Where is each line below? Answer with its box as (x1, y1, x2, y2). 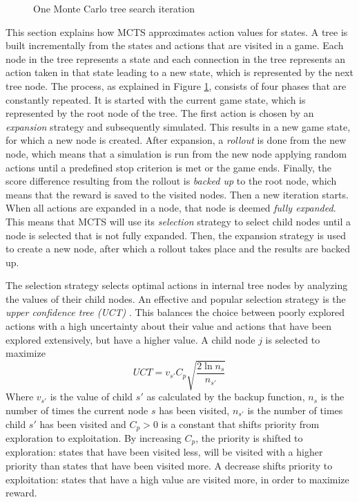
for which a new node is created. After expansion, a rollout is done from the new (6, 133, 347, 147)
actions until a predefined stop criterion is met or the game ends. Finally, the (6, 160, 331, 174)
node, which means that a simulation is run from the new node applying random (6, 146, 347, 160)
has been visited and (39, 416, 126, 431)
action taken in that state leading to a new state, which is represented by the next (6, 65, 353, 80)
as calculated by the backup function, (146, 389, 305, 404)
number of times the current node (6, 402, 148, 417)
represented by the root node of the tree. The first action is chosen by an (6, 106, 314, 120)
